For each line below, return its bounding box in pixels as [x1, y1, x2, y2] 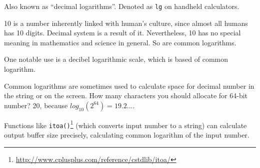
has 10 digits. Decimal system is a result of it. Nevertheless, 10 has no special [4, 27, 241, 38]
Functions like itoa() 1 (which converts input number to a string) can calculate [4, 118, 247, 130]
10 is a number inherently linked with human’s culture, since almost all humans [4, 17, 248, 28]
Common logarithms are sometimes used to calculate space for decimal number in [4, 80, 254, 91]
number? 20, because [4, 100, 68, 110]
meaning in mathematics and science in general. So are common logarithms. [4, 37, 236, 47]
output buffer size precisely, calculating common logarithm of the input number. [4, 130, 249, 140]
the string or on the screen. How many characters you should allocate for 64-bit [4, 90, 248, 101]
